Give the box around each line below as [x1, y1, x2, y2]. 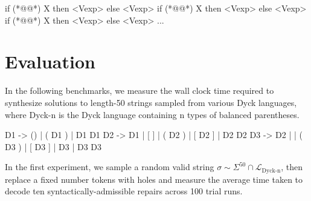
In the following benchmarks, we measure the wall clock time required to [5, 84, 274, 97]
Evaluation [5, 49, 95, 74]
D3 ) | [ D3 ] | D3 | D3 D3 [5, 140, 102, 153]
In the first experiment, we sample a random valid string [5, 160, 214, 173]
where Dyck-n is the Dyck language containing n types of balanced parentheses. [5, 108, 300, 120]
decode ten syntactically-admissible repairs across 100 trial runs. [5, 185, 243, 197]
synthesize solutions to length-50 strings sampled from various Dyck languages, [5, 96, 297, 108]
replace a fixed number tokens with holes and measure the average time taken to [5, 173, 303, 185]
